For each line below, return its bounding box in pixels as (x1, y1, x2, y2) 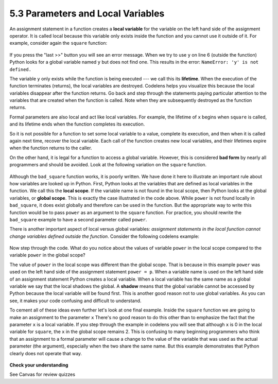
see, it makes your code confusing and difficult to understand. (9, 298, 142, 304)
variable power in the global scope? (9, 252, 85, 258)
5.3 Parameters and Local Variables (9, 8, 165, 19)
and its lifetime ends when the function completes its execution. (9, 121, 145, 127)
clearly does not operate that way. (9, 350, 82, 356)
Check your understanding (9, 362, 68, 368)
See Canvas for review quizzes (9, 371, 76, 378)
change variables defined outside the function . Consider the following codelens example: (9, 233, 199, 239)
